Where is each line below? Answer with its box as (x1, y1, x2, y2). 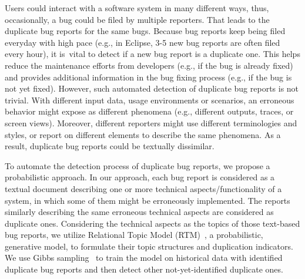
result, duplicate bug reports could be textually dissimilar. (5, 140, 214, 152)
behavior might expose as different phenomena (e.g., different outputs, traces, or (5, 105, 294, 117)
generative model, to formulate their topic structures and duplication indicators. (5, 240, 293, 252)
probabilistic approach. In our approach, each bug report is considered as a (5, 171, 275, 183)
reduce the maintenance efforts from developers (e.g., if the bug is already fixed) (5, 59, 293, 71)
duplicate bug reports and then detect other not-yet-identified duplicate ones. (5, 263, 283, 275)
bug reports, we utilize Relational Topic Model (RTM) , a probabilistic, (5, 228, 263, 241)
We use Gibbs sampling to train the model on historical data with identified (5, 251, 283, 264)
